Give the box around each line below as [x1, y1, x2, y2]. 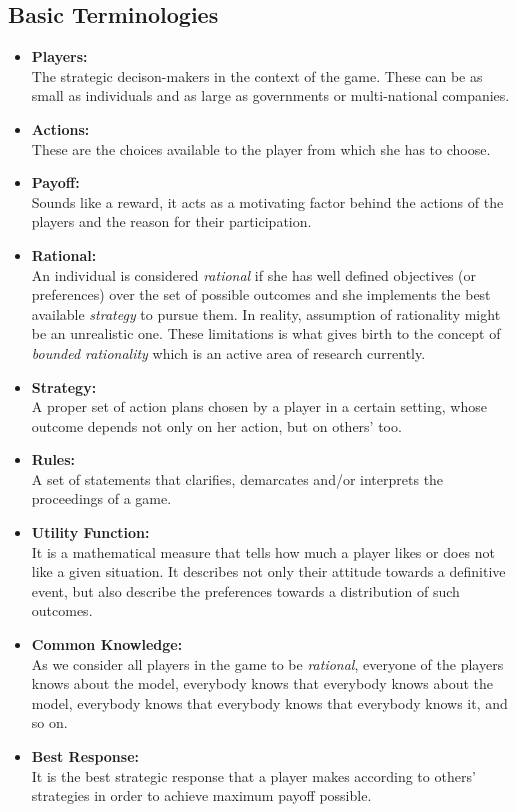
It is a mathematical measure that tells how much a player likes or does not [31, 541, 495, 562]
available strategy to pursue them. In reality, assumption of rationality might [31, 303, 501, 324]
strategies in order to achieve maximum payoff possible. [31, 785, 372, 806]
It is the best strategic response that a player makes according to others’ [31, 765, 476, 786]
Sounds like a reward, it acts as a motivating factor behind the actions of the [31, 191, 504, 212]
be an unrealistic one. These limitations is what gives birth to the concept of [31, 323, 501, 344]
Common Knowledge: [31, 634, 183, 655]
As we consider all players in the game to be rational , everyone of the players [31, 653, 504, 674]
